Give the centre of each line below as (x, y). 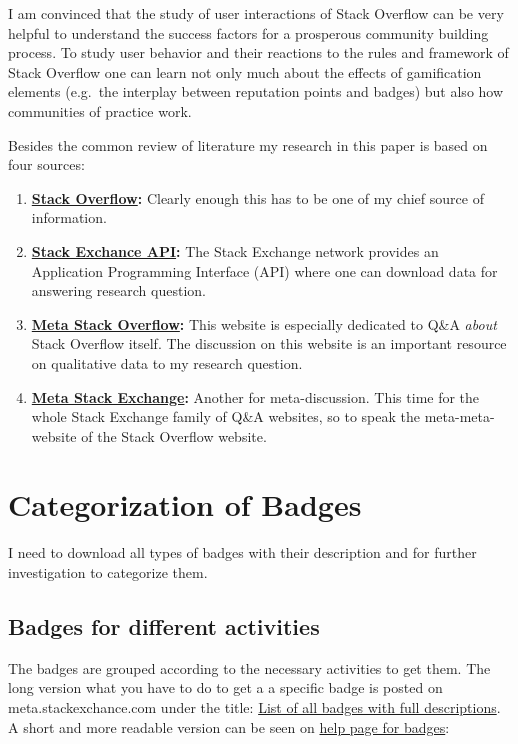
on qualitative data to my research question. (167, 362)
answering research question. (118, 290)
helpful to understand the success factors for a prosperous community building (248, 32)
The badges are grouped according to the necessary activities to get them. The (249, 667)
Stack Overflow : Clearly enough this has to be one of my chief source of (257, 197)
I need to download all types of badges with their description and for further (242, 552)
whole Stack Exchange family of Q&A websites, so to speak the (225, 416)
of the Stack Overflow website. (174, 435)
